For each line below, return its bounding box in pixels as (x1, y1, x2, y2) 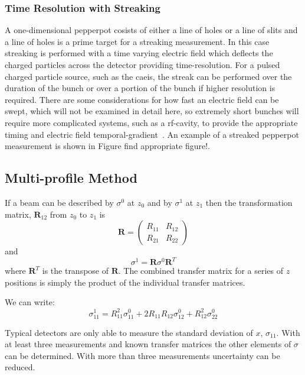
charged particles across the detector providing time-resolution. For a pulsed (5, 59, 280, 70)
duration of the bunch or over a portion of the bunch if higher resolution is (5, 82, 276, 94)
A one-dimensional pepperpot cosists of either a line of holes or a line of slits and (5, 24, 298, 36)
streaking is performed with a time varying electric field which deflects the (5, 47, 273, 59)
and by (147, 196, 172, 208)
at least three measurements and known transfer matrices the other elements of (5, 338, 291, 350)
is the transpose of (42, 264, 109, 277)
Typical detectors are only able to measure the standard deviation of (5, 326, 253, 338)
